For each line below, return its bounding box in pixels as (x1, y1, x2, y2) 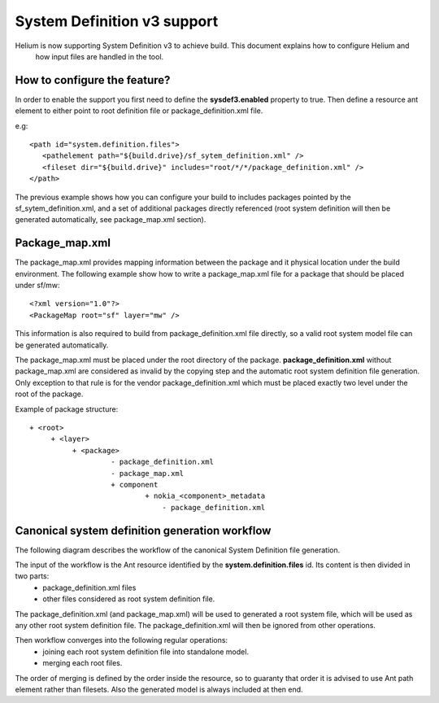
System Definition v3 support (15, 12, 219, 30)
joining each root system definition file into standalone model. (42, 647, 250, 657)
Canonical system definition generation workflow (15, 523, 272, 537)
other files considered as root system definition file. (42, 594, 215, 604)
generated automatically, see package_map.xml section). (15, 215, 206, 225)
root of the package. (15, 389, 84, 399)
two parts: (15, 571, 50, 581)
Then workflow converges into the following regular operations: (15, 635, 228, 645)
